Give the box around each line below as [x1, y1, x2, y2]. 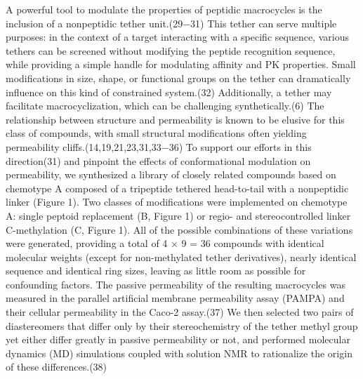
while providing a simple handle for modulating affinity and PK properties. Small [6, 57, 356, 72]
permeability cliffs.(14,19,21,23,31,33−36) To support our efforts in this [6, 139, 312, 154]
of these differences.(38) [6, 359, 107, 374]
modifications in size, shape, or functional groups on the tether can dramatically [6, 70, 351, 85]
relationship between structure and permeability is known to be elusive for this [6, 112, 345, 126]
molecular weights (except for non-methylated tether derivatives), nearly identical [6, 249, 357, 264]
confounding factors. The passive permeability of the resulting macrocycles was [6, 277, 345, 291]
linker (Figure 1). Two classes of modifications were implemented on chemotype [6, 194, 348, 209]
